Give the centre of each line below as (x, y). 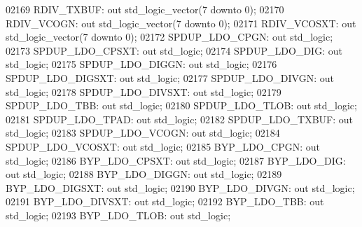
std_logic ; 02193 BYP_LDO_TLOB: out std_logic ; (118, 215)
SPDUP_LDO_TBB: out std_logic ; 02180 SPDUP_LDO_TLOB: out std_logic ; (181, 105)
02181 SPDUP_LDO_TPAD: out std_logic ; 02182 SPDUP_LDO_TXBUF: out (179, 119)
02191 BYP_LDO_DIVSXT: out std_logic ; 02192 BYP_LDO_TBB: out (165, 201)
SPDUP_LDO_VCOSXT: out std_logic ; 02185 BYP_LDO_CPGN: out (163, 146)
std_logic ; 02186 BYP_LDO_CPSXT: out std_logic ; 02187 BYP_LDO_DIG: (176, 160)
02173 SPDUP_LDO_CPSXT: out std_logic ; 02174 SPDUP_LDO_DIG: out (174, 50)
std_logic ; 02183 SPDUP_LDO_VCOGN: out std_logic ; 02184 (143, 133)
